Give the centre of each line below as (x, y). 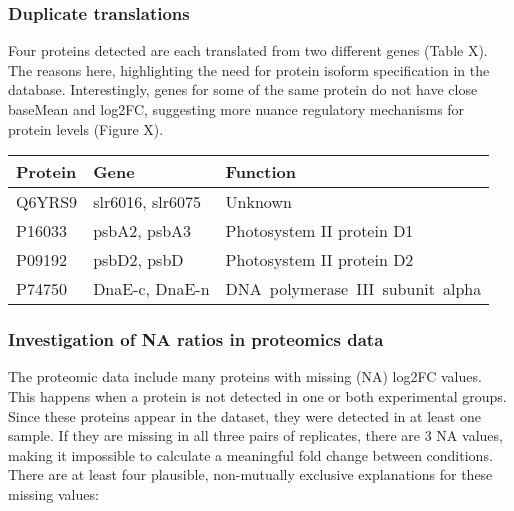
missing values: (53, 493)
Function (260, 172)
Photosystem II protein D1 (319, 231)
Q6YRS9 (47, 202)
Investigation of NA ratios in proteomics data (196, 339)
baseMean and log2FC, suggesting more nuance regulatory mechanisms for (236, 109)
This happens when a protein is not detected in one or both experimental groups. (257, 396)
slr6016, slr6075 (147, 202)
